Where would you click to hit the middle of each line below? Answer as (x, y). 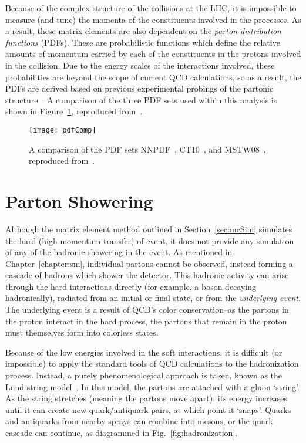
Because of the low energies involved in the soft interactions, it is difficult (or (144, 352)
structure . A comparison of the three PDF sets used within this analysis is (141, 99)
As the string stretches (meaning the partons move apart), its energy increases (146, 398)
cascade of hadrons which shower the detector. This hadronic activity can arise (147, 275)
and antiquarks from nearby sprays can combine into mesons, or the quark (139, 421)
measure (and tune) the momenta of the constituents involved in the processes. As (153, 19)
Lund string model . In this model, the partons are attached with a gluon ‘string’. (153, 386)
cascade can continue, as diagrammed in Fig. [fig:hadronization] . (122, 432)
